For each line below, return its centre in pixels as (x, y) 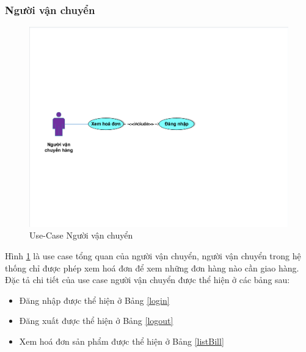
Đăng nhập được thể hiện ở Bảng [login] (94, 300)
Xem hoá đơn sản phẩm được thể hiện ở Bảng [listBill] (122, 341)
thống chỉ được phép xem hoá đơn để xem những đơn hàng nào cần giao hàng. (152, 268)
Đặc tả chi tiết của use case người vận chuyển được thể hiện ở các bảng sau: (148, 280)
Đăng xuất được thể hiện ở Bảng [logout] (96, 321)
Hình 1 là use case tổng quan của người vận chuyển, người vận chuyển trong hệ (153, 255)
